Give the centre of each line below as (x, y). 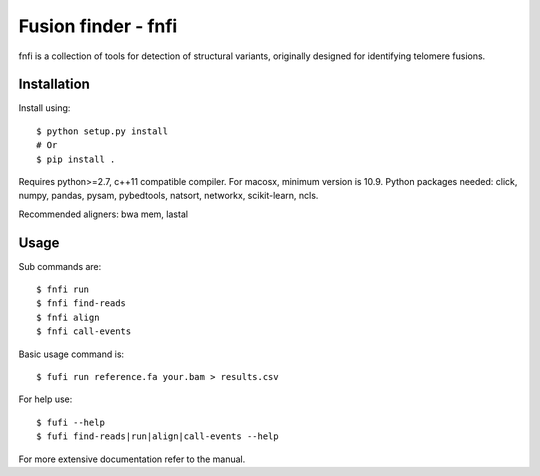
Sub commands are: (60, 266)
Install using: (44, 108)
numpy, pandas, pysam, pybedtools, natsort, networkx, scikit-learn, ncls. (168, 196)
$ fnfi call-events (84, 331)
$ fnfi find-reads (81, 303)
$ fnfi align (68, 317)
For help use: (45, 399)
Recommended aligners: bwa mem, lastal (103, 214)
